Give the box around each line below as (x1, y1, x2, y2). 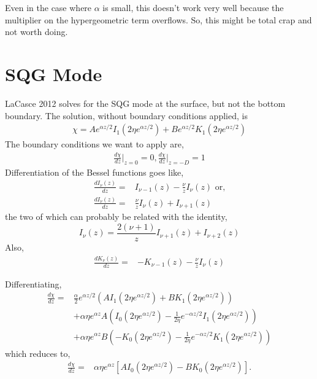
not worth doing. (5, 25, 68, 38)
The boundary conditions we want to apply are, (5, 138, 184, 150)
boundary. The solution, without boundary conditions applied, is (5, 109, 248, 122)
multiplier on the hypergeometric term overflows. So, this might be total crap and (5, 13, 312, 26)
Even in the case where (5, 1, 92, 14)
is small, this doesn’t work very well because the (102, 1, 284, 14)
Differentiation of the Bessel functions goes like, (5, 165, 184, 178)
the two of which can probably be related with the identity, (5, 210, 227, 223)
